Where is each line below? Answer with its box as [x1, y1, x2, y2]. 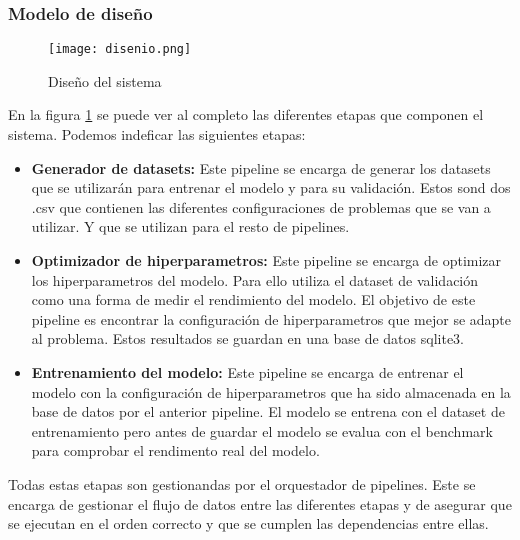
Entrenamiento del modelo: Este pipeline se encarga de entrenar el [31, 362, 464, 382]
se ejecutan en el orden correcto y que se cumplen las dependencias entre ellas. [8, 513, 489, 534]
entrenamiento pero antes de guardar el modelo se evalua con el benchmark [31, 420, 493, 441]
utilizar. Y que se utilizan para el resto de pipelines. [31, 216, 350, 237]
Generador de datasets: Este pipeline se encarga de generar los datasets [31, 157, 491, 178]
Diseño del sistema [48, 70, 162, 91]
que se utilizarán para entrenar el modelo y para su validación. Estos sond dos [31, 177, 511, 198]
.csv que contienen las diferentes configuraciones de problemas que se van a [31, 196, 491, 217]
